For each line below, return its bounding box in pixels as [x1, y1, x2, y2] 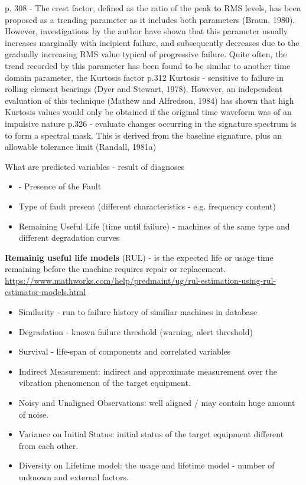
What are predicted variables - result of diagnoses [5, 160, 185, 172]
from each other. [18, 439, 79, 451]
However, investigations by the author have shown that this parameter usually [5, 25, 288, 37]
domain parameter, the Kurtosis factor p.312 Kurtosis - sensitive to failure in [5, 71, 284, 83]
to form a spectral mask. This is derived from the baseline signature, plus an [5, 129, 282, 141]
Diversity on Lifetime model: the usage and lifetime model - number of [18, 459, 275, 471]
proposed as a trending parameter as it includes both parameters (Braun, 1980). [5, 13, 295, 25]
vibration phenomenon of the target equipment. [18, 376, 191, 389]
